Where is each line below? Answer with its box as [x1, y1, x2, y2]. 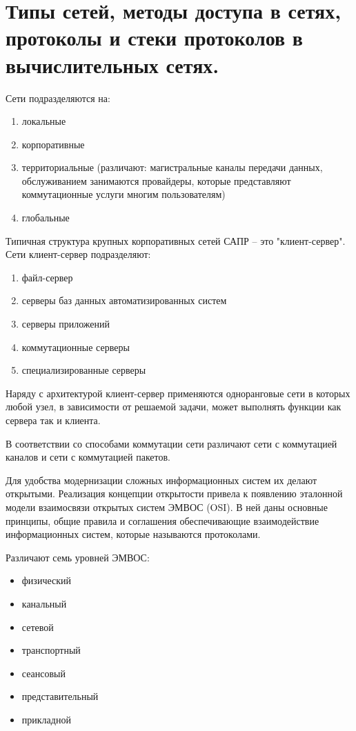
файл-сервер [21, 270, 73, 284]
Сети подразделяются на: [6, 90, 110, 105]
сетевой [21, 619, 54, 634]
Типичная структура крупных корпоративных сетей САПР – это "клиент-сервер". [6, 233, 346, 248]
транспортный [21, 643, 81, 657]
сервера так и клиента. [6, 413, 101, 427]
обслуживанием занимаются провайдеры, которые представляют [21, 173, 291, 188]
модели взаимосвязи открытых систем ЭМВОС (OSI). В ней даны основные [6, 499, 328, 514]
